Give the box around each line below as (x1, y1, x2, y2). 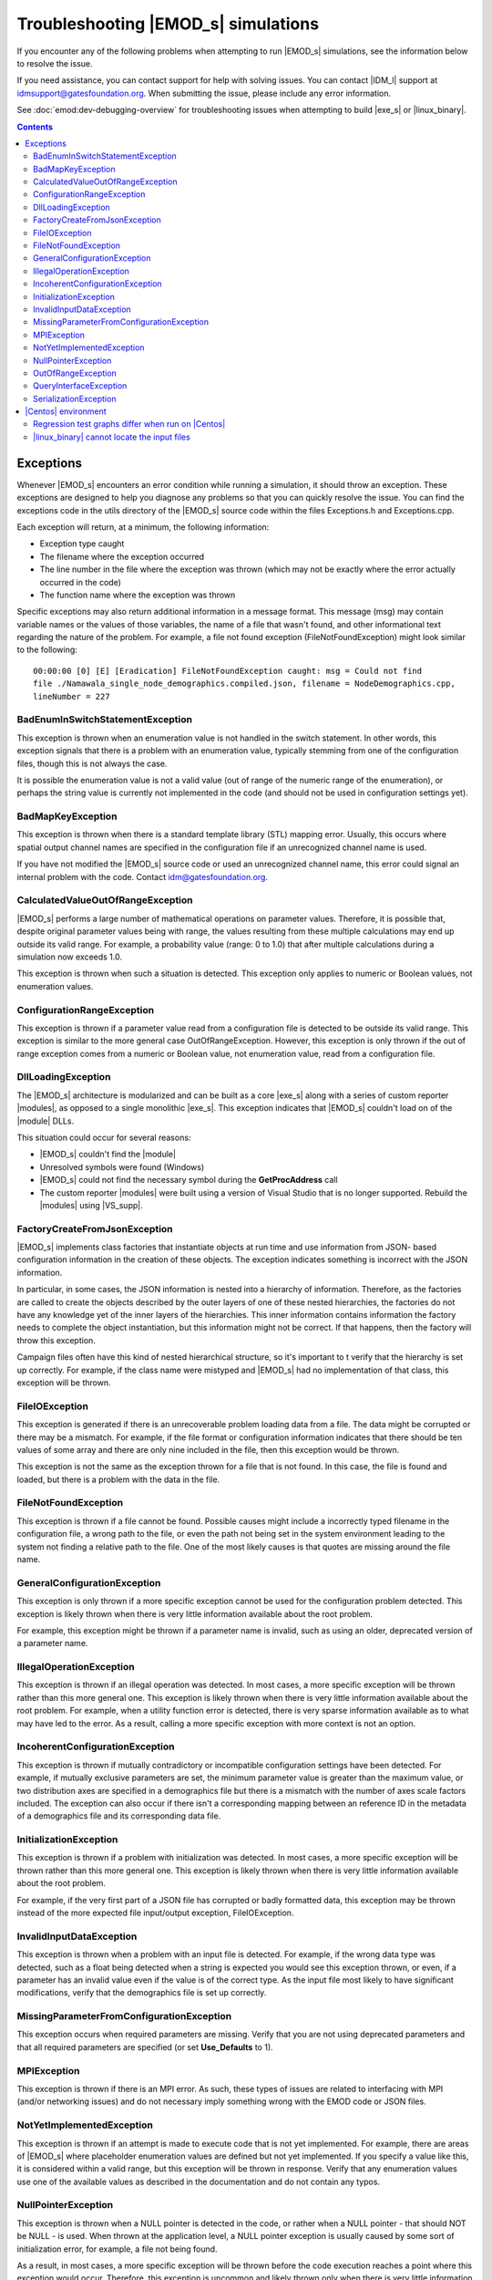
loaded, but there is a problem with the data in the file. (16, 1474, 220, 1485)
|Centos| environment (25, 406, 107, 417)
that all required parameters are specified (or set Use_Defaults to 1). (16, 2041, 273, 2052)
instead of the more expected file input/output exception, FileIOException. (16, 1907, 294, 1919)
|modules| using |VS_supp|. (39, 1199, 143, 1210)
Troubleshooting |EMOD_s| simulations (16, 14, 319, 34)
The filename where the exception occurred (39, 551, 205, 562)
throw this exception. (16, 1334, 96, 1345)
